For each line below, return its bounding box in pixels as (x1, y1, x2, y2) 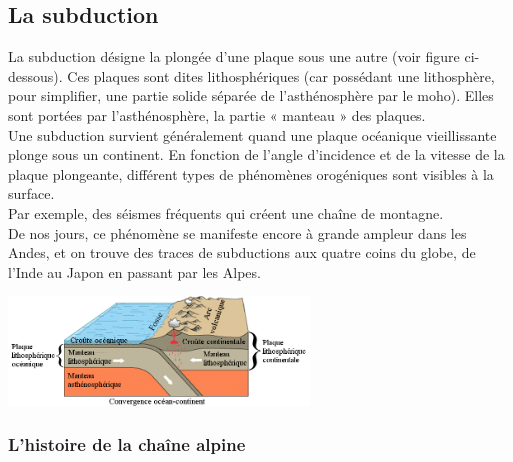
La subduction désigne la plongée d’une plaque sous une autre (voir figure (8, 46, 460, 67)
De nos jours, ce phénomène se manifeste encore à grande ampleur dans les (8, 222, 467, 243)
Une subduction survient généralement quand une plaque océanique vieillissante (8, 124, 497, 145)
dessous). (8, 65, 63, 86)
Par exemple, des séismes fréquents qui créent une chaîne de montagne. (8, 202, 444, 223)
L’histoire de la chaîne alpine (8, 432, 246, 457)
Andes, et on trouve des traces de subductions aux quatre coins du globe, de (8, 242, 476, 263)
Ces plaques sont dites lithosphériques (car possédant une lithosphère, (67, 65, 495, 86)
